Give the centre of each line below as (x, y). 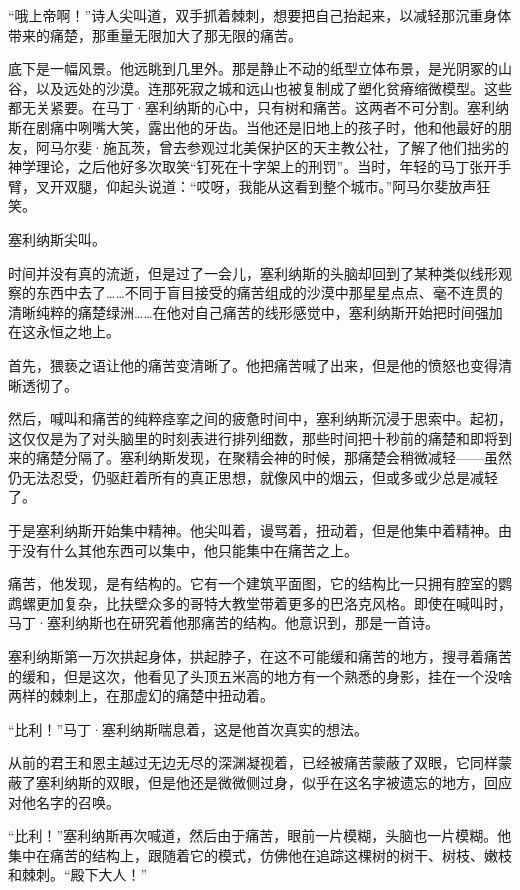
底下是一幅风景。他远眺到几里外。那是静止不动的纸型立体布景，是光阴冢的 (253, 68)
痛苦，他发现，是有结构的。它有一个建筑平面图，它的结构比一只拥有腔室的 (253, 583)
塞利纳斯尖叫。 (57, 238)
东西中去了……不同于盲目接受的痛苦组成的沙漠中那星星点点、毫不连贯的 (269, 292)
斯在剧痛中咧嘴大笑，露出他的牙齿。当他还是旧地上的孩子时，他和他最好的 (253, 126)
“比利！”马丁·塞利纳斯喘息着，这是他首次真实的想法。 (188, 728)
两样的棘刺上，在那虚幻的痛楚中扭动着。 (141, 695)
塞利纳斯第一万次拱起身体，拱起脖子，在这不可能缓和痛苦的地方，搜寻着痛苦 (260, 656)
